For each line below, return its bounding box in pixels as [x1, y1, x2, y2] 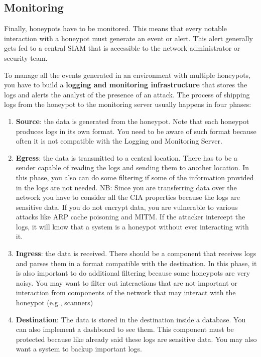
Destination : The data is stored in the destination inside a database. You [16, 314, 246, 324]
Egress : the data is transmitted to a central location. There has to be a [16, 152, 237, 163]
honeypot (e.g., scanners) [16, 297, 93, 308]
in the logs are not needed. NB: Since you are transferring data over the [16, 182, 237, 192]
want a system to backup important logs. [16, 343, 142, 354]
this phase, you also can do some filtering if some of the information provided [16, 172, 254, 182]
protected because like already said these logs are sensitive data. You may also [16, 333, 257, 344]
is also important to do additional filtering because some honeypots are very [16, 268, 250, 278]
